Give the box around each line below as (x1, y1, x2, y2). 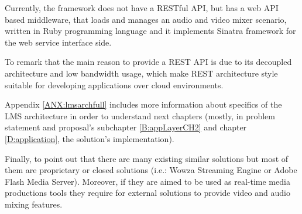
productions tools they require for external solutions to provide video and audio (5, 187, 290, 199)
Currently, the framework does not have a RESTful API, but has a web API (5, 2, 279, 13)
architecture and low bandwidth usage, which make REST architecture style (5, 67, 278, 79)
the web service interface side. (5, 36, 112, 48)
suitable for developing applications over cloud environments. (5, 78, 224, 91)
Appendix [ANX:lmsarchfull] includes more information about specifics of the (5, 98, 282, 111)
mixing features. (5, 198, 63, 210)
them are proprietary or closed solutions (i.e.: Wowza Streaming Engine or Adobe (5, 164, 297, 176)
